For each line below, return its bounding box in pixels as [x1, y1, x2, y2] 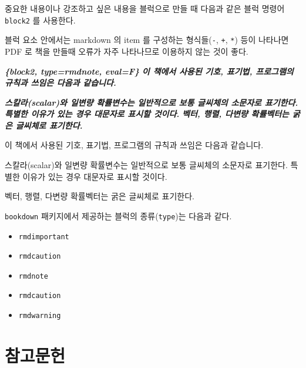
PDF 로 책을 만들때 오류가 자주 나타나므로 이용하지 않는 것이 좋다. [5, 45, 248, 57]
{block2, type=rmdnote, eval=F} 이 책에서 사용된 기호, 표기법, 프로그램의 [5, 65, 294, 77]
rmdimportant [18, 232, 69, 241]
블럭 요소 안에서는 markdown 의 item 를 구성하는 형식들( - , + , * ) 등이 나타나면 [5, 34, 289, 46]
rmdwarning [18, 312, 61, 320]
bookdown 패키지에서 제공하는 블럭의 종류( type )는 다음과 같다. [5, 209, 232, 222]
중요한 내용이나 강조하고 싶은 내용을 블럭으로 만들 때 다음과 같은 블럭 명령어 [5, 2, 285, 14]
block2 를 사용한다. [5, 14, 76, 26]
